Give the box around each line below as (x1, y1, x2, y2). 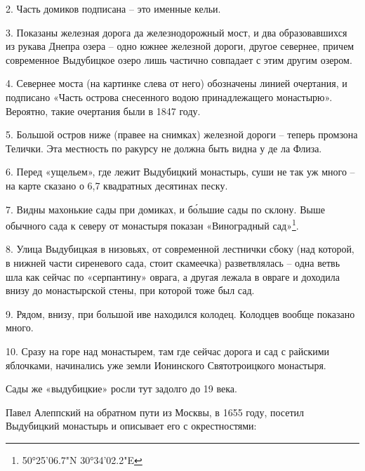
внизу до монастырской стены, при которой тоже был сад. (6, 283, 255, 298)
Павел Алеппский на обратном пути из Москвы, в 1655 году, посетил (6, 404, 305, 419)
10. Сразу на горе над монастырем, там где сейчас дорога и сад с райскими (6, 343, 330, 358)
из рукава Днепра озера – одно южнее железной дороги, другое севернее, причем (6, 39, 354, 53)
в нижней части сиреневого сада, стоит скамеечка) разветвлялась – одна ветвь (6, 255, 340, 270)
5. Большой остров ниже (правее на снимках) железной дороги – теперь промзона (6, 127, 358, 142)
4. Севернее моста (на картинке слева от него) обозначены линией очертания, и (6, 76, 347, 91)
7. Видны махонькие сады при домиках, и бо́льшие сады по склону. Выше (6, 201, 325, 216)
